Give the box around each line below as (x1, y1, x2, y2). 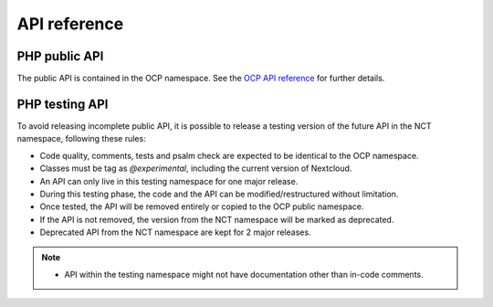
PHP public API (16, 48, 104, 64)
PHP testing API (16, 96, 109, 111)
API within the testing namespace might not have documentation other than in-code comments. (64, 269, 424, 280)
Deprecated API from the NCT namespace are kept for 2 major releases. (39, 227, 311, 238)
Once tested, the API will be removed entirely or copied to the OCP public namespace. (39, 201, 364, 212)
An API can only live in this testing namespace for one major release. (39, 175, 299, 186)
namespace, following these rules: (16, 133, 146, 144)
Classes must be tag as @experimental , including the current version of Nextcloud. (39, 163, 352, 174)
